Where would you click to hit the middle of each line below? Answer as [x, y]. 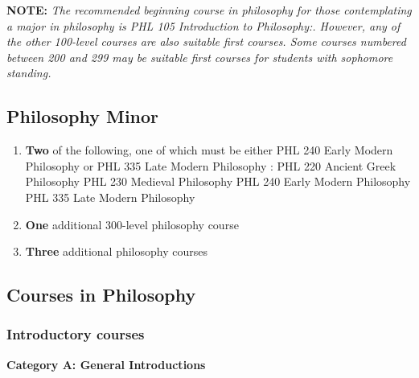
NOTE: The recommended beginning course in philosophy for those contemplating [209, 10]
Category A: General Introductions [106, 364]
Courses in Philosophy [101, 295]
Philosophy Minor [83, 116]
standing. [29, 73]
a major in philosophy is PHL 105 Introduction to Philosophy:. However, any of [203, 25]
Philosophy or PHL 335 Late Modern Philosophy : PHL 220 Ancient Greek [211, 165]
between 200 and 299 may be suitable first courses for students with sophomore [200, 57]
